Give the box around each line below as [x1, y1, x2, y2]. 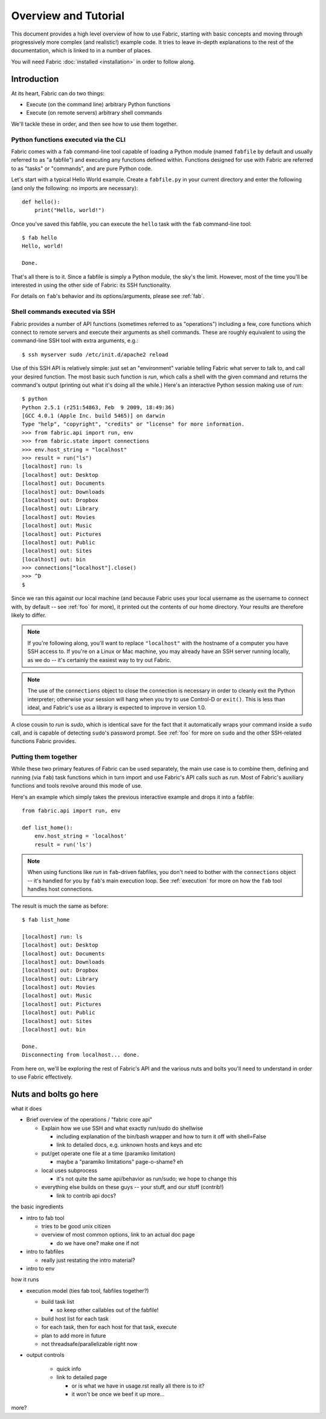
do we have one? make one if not [56, 1239, 139, 1246]
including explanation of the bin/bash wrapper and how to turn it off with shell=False [56, 1133, 267, 1140]
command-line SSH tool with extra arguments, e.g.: [11, 337, 139, 344]
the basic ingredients [11, 1203, 63, 1210]
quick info [56, 1365, 81, 1373]
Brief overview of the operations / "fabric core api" [26, 1116, 153, 1123]
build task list [41, 1298, 75, 1306]
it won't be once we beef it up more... [71, 1391, 165, 1397]
